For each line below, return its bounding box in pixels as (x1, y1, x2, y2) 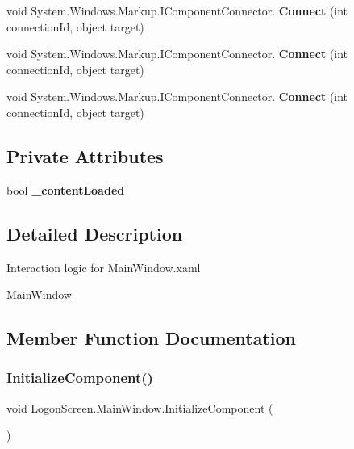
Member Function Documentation (6, 325, 297, 350)
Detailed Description (6, 220, 183, 245)
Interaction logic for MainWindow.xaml (6, 258, 201, 275)
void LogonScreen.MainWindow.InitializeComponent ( (6, 399, 273, 416)
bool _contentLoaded (6, 181, 125, 198)
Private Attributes (6, 143, 164, 168)
